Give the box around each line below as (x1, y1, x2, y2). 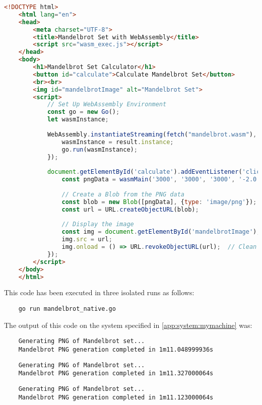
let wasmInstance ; (47, 116, 109, 123)
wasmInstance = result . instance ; (61, 138, 174, 146)
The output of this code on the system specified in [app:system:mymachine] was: (4, 319, 252, 330)
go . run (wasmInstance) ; (61, 146, 138, 153)
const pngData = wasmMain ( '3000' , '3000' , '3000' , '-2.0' (61, 176, 260, 183)
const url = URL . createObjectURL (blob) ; (61, 206, 199, 213)
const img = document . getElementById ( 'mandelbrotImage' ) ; (61, 228, 260, 236)
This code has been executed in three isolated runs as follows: (4, 287, 194, 298)
